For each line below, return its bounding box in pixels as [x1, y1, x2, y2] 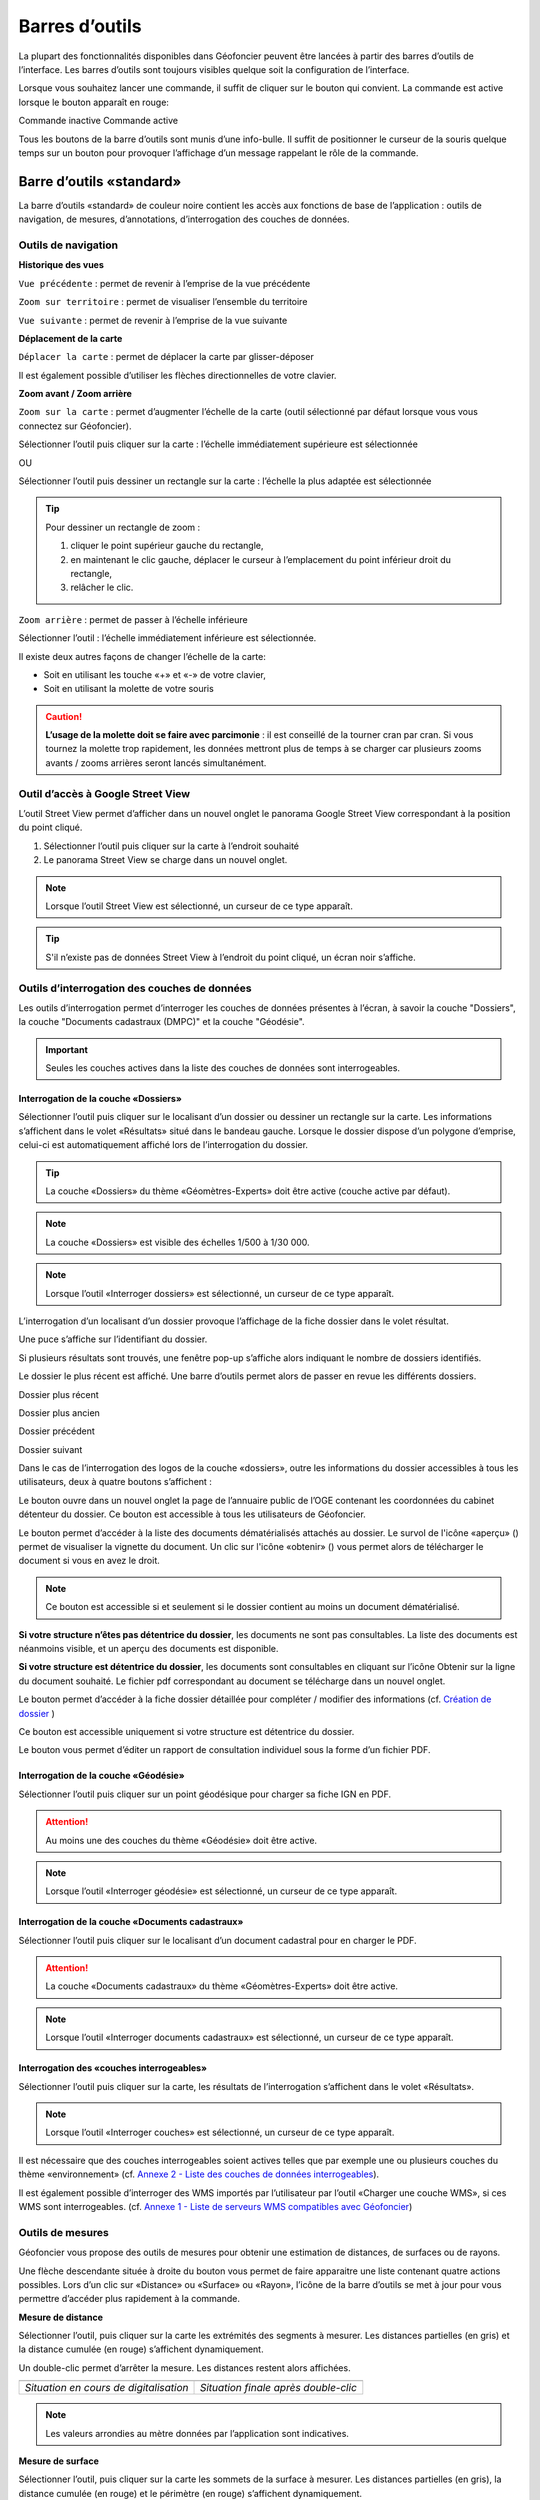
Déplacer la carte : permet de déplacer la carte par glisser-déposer [18, 351, 314, 363]
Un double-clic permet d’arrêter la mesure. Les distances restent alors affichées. [18, 2361, 351, 2374]
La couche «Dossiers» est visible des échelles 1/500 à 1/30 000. [45, 1236, 310, 1248]
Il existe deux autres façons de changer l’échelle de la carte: [18, 650, 267, 662]
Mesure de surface [18, 2455, 99, 2467]
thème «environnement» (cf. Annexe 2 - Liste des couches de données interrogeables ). [18, 2168, 380, 2180]
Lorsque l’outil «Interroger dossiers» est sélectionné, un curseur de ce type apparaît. [45, 1287, 395, 1299]
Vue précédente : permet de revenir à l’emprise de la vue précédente [18, 277, 311, 289]
